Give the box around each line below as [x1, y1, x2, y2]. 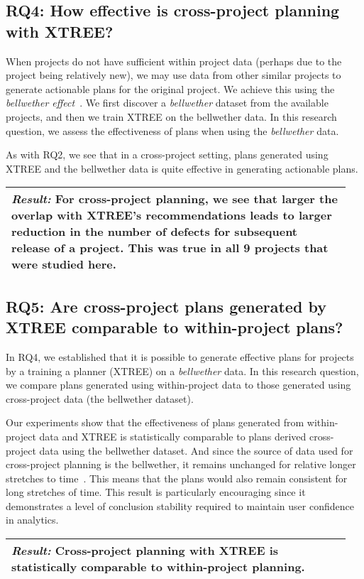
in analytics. [6, 512, 59, 527]
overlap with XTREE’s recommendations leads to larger [11, 207, 332, 224]
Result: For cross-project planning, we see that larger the [11, 190, 338, 207]
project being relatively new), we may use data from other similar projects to [6, 67, 341, 82]
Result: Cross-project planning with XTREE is [11, 542, 279, 559]
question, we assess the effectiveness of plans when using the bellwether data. [6, 123, 339, 138]
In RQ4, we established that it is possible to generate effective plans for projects [6, 349, 354, 364]
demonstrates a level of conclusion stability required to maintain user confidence [6, 498, 354, 513]
